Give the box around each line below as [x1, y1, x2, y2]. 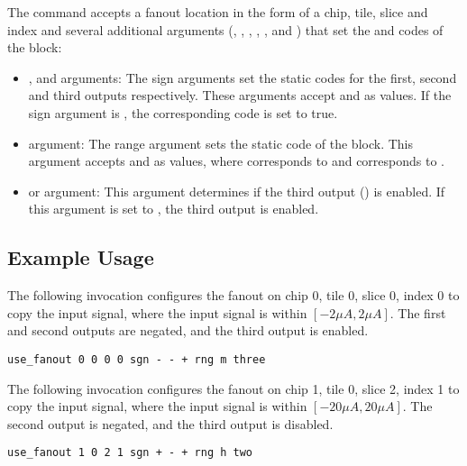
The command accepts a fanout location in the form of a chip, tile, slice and [7, 3, 428, 21]
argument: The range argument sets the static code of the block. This [28, 133, 414, 152]
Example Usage [7, 243, 154, 271]
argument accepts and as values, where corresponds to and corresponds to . [28, 151, 444, 170]
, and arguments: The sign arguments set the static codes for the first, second [28, 68, 457, 87]
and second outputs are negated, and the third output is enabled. [7, 321, 369, 340]
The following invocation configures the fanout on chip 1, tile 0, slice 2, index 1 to [7, 379, 460, 397]
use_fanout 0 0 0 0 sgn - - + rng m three [7, 352, 266, 366]
